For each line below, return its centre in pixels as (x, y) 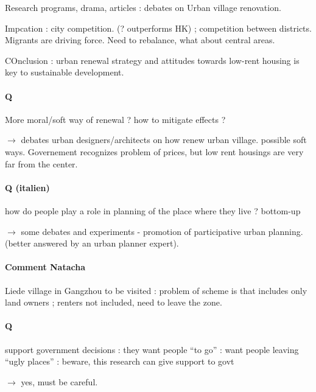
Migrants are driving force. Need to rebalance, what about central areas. (140, 40)
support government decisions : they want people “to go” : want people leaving (152, 349)
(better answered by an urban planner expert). (92, 243)
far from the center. (41, 163)
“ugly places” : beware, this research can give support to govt (120, 361)
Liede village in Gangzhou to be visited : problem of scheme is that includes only (156, 290)
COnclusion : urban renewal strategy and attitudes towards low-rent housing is (152, 60)
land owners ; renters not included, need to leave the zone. (114, 302)
